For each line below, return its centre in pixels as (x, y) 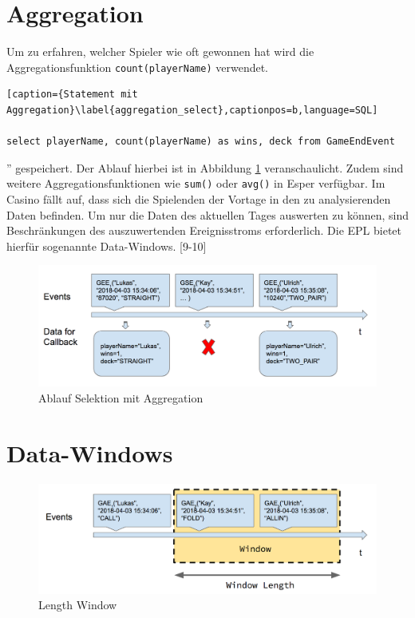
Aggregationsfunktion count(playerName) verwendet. (137, 67)
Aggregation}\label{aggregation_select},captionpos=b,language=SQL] (192, 110)
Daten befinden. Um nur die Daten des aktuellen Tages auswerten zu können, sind (207, 214)
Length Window (78, 605)
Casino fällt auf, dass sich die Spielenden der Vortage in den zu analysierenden (199, 199)
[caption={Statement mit (72, 95)
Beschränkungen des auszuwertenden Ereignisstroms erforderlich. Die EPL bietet (204, 230)
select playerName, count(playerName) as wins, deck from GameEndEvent (201, 142)
